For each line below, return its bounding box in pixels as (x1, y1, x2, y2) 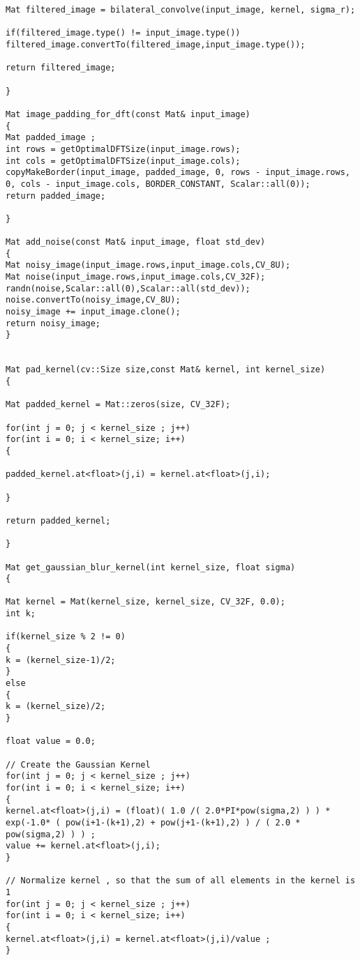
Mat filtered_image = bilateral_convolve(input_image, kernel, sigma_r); (6, 5, 356, 15)
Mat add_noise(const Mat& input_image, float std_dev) (6, 237, 266, 247)
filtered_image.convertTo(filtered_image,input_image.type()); (6, 39, 306, 49)
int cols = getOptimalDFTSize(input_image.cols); (6, 155, 241, 166)
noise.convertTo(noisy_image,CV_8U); (6, 295, 181, 305)
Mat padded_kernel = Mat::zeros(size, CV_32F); (6, 399, 231, 410)
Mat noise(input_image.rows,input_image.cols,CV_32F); (6, 272, 266, 282)
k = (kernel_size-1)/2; (6, 655, 116, 665)
